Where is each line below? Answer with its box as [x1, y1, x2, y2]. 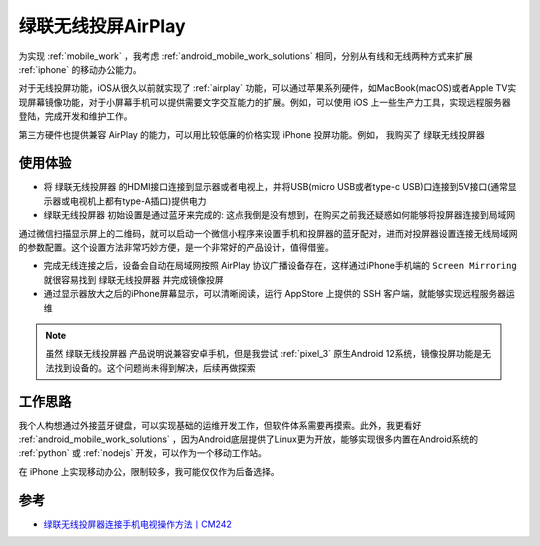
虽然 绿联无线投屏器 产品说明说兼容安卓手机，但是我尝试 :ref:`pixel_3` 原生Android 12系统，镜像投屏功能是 [45, 348, 483, 360]
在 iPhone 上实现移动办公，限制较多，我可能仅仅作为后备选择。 [18, 465, 280, 477]
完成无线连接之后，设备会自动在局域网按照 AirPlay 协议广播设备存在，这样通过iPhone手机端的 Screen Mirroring [43, 260, 517, 272]
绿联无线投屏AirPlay [18, 15, 186, 37]
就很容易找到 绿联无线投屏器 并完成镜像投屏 [43, 273, 224, 285]
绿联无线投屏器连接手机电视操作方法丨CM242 [43, 518, 232, 530]
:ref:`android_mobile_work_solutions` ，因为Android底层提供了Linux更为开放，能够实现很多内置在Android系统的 [18, 433, 479, 445]
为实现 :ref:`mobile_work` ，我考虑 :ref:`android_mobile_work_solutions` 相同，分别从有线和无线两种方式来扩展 [18, 50, 474, 62]
